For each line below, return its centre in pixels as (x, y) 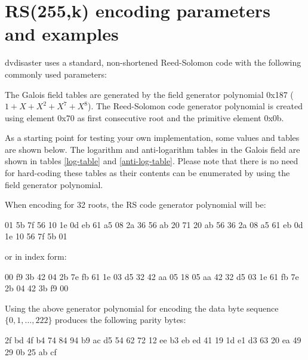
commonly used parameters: (56, 74)
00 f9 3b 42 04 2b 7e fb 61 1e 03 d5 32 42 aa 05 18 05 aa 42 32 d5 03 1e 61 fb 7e (152, 276)
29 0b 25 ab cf (31, 351)
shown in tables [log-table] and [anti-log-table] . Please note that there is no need (152, 161)
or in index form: (36, 256)
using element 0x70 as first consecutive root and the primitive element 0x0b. (144, 117)
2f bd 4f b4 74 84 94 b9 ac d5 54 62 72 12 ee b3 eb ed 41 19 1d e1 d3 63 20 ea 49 (153, 340)
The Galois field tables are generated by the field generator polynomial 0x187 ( (149, 94)
